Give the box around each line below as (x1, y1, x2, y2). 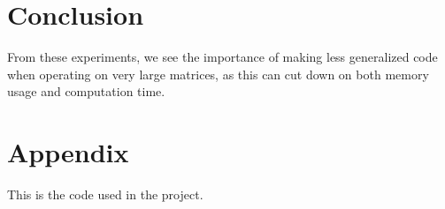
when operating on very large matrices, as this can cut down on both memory (7, 64, 429, 83)
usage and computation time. (7, 82, 165, 101)
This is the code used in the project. (7, 185, 203, 204)
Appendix (7, 134, 129, 170)
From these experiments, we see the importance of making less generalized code (7, 48, 438, 66)
